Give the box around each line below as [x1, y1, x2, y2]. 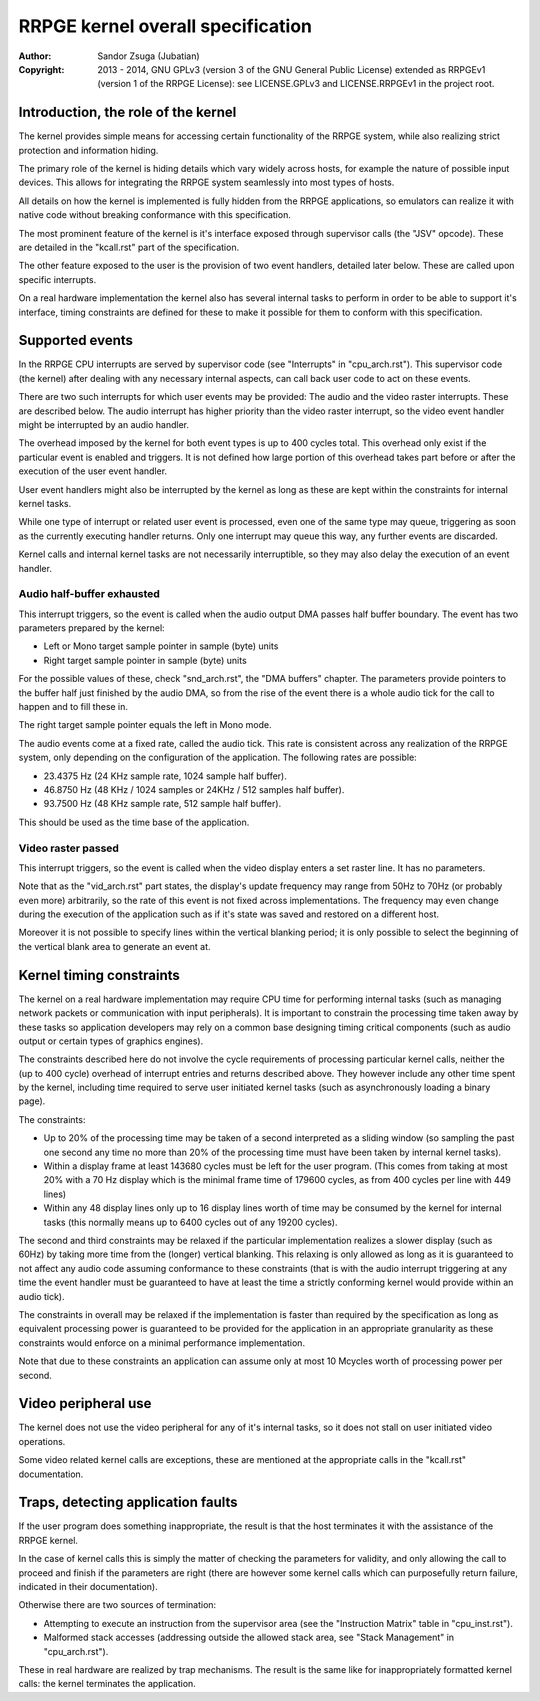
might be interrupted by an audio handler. [18, 419, 190, 430]
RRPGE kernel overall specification [18, 15, 312, 37]
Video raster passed [18, 841, 120, 855]
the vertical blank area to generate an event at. [18, 940, 211, 952]
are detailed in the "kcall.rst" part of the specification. [18, 241, 240, 253]
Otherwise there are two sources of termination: [18, 1599, 217, 1611]
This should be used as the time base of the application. [18, 816, 250, 828]
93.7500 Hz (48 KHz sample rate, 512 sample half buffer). [43, 798, 282, 810]
